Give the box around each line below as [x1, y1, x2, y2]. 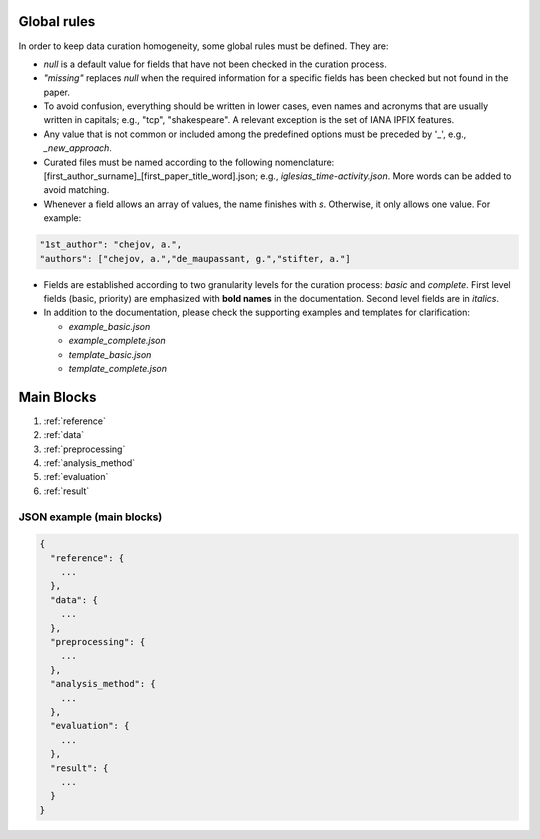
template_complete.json [68, 362, 167, 374]
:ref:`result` [43, 485, 90, 497]
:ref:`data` [43, 429, 85, 441]
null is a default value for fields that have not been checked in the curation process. [43, 58, 387, 70]
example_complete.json [68, 335, 167, 347]
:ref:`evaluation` [43, 471, 109, 483]
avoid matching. [43, 184, 110, 196]
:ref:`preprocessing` [43, 443, 126, 455]
